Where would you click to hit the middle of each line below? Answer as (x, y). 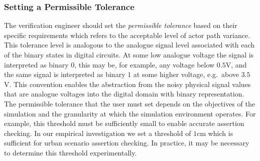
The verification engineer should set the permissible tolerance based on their (121, 25)
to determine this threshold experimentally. (71, 152)
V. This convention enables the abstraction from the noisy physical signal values (127, 84)
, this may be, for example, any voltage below (145, 64)
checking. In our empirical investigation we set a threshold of (98, 133)
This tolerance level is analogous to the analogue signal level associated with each (129, 45)
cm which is (215, 133)
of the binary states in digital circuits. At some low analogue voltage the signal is (129, 54)
